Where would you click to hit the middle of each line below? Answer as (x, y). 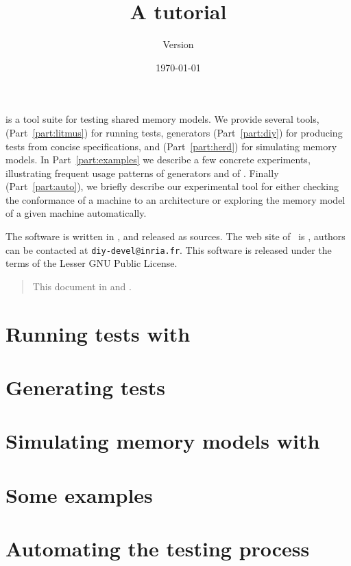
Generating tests (86, 387)
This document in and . (82, 286)
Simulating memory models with (163, 441)
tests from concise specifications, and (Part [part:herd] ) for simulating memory (171, 146)
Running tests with (98, 333)
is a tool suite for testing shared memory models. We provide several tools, (162, 119)
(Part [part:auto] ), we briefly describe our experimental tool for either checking (172, 186)
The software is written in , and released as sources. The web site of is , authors (175, 236)
